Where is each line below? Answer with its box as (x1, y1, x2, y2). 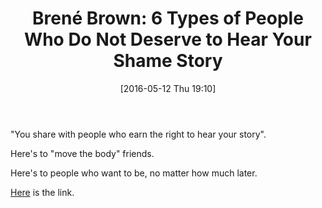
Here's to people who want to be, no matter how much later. (10, 167, 258, 179)
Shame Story (113, 50, 223, 72)
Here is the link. (10, 186, 75, 198)
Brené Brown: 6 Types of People (32, 7, 304, 30)
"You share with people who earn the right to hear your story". (10, 128, 267, 140)
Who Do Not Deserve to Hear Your (24, 28, 312, 51)
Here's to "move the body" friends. (10, 147, 155, 159)
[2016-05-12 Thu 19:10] (119, 82, 217, 94)
